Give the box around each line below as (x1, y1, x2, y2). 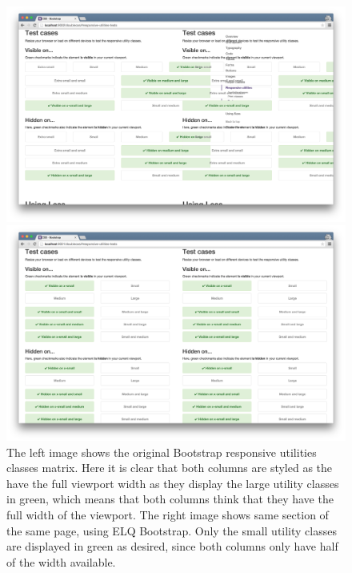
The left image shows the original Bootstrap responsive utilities (6, 443, 317, 460)
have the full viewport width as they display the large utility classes (6, 474, 339, 491)
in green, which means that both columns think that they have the (6, 490, 334, 507)
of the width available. (6, 553, 116, 570)
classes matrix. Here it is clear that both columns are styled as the (6, 459, 333, 476)
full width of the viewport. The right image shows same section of (6, 506, 329, 523)
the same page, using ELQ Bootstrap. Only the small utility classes (6, 522, 337, 539)
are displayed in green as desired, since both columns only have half (6, 538, 338, 555)
